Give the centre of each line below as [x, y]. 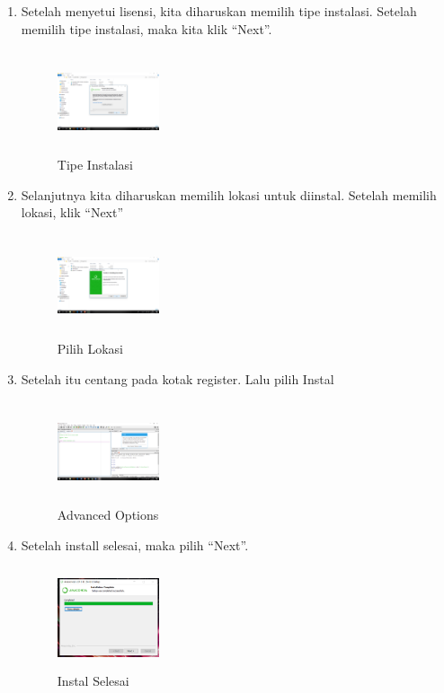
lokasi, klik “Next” [72, 212]
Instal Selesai [93, 681]
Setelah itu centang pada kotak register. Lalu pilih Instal [178, 378]
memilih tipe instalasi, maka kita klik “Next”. [147, 28]
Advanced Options [108, 515]
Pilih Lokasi [90, 348]
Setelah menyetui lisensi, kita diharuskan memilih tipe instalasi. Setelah [219, 11]
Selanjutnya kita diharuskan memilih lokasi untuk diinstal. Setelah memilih [229, 194]
